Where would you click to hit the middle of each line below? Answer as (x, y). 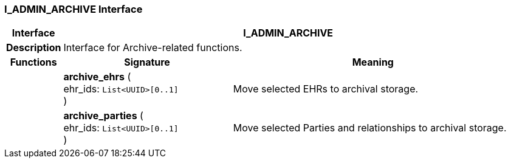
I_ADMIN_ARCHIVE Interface (74, 9)
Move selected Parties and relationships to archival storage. (370, 128)
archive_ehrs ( (97, 77)
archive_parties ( (103, 116)
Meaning (373, 62)
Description (34, 48)
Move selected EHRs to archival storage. (326, 89)
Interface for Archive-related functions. (153, 48)
